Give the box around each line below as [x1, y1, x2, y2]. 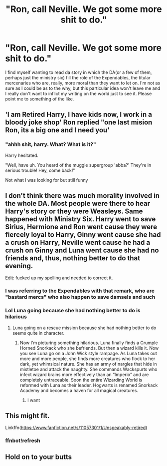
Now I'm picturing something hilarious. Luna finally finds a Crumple [19, 340, 158, 346]
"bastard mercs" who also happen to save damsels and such [5, 294, 156, 301]
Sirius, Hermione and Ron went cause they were [5, 223, 158, 231]
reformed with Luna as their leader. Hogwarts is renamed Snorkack [19, 382, 158, 388]
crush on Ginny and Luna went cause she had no [5, 246, 159, 255]
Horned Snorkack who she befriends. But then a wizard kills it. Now [19, 345, 159, 351]
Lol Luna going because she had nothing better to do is [5, 307, 141, 314]
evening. [5, 262, 33, 270]
